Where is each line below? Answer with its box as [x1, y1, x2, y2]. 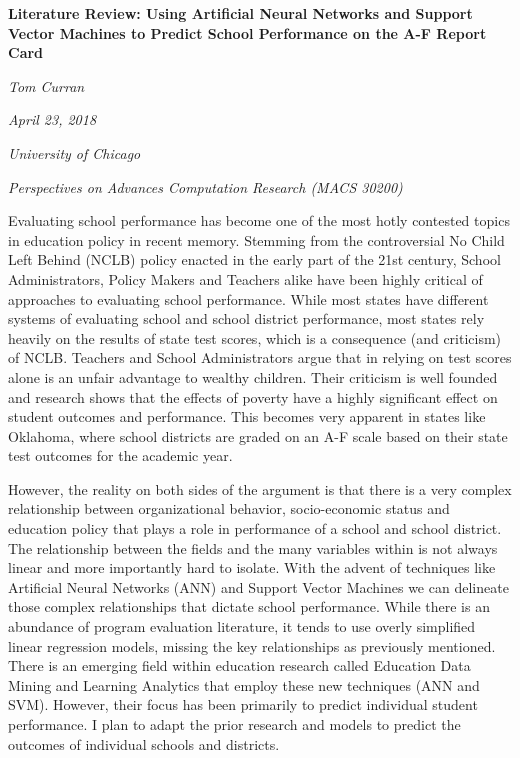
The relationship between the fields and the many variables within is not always [8, 537, 498, 558]
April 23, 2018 [8, 109, 97, 130]
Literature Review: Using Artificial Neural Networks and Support [8, 3, 473, 23]
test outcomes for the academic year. [8, 445, 233, 466]
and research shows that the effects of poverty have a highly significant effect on [8, 386, 498, 407]
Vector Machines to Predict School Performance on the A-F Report [8, 22, 487, 43]
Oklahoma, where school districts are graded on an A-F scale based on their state [8, 425, 508, 446]
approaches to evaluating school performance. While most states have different [8, 288, 489, 309]
